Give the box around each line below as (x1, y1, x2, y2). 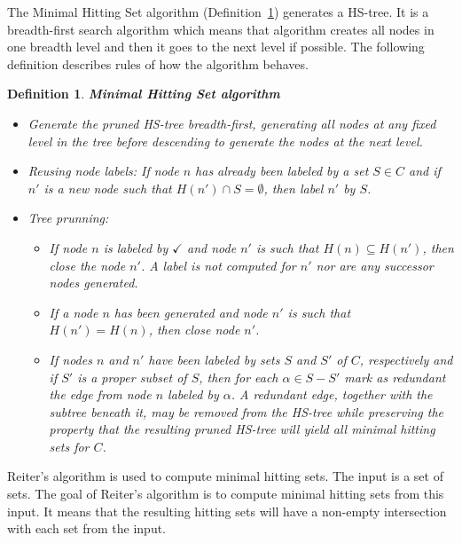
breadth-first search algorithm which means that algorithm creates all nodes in (7, 20, 435, 38)
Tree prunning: (27, 209, 109, 227)
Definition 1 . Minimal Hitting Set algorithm (7, 84, 280, 103)
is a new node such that (43, 178, 172, 197)
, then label (263, 178, 324, 197)
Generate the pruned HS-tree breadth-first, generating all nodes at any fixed (27, 114, 436, 132)
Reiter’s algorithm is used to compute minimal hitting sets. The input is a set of (7, 467, 443, 485)
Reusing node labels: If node (27, 161, 179, 180)
